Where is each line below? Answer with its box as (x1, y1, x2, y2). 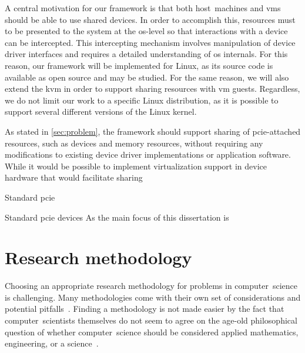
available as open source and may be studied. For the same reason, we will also (5, 71, 289, 83)
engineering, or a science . (5, 337, 99, 349)
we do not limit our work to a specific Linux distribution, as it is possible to (5, 94, 279, 106)
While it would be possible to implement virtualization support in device (5, 159, 267, 172)
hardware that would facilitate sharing (5, 171, 143, 184)
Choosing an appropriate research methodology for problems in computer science (5, 279, 297, 292)
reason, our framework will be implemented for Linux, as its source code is (5, 59, 273, 71)
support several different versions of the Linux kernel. (5, 105, 197, 118)
